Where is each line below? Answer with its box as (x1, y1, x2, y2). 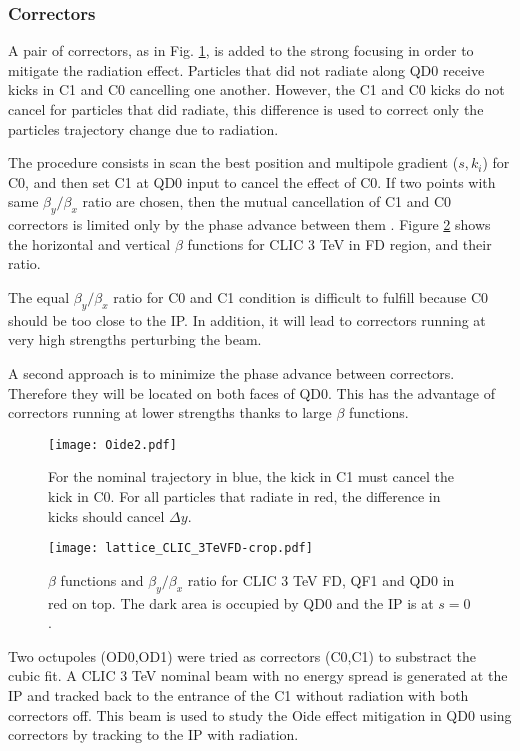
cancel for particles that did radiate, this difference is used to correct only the (8, 99, 484, 119)
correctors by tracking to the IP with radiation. (8, 724, 299, 745)
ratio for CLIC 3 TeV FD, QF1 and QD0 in (187, 569, 455, 590)
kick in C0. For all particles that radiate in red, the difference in (48, 485, 441, 506)
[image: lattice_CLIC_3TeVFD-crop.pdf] (48, 541, 313, 556)
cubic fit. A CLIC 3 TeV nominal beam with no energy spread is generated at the (8, 665, 508, 686)
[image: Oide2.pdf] (48, 437, 177, 452)
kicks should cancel (48, 505, 165, 526)
